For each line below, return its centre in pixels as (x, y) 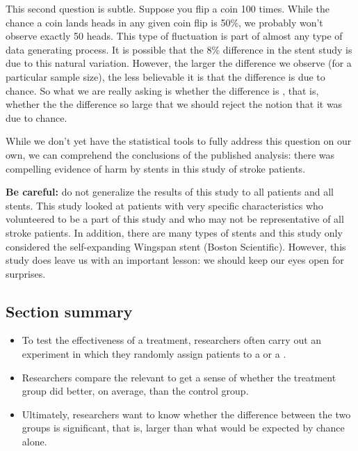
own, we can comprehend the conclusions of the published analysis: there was (170, 154)
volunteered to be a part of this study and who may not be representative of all (175, 219)
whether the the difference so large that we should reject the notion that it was (174, 104)
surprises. (26, 273)
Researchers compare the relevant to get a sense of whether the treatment (179, 377)
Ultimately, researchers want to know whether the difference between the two (186, 414)
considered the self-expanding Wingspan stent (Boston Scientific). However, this (176, 246)
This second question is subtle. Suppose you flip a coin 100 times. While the (168, 8)
